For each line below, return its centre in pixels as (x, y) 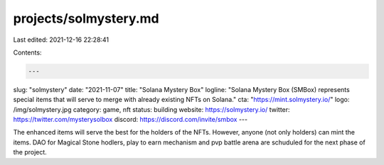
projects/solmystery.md (86, 18)
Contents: (27, 52)
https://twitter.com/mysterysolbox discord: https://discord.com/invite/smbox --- (130, 120)
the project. (30, 152)
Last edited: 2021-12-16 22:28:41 (61, 40)
